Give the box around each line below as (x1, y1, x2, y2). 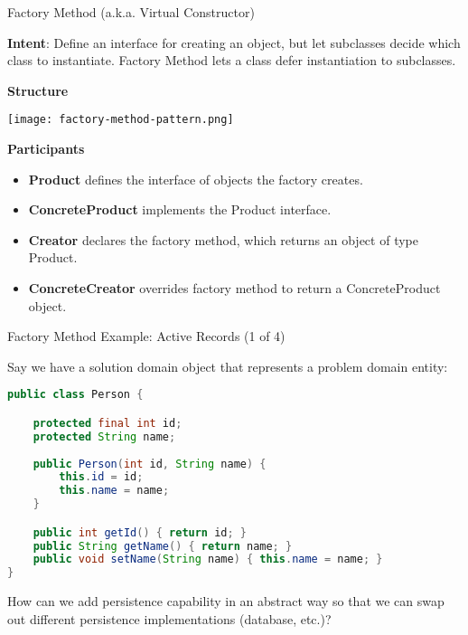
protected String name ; (33, 430, 176, 443)
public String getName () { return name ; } (33, 539, 293, 553)
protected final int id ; (33, 416, 183, 430)
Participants (7, 139, 85, 158)
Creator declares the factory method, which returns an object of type (28, 230, 418, 249)
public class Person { (7, 388, 144, 402)
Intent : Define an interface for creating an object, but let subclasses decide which (7, 33, 461, 52)
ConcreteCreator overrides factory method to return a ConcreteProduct (28, 279, 441, 297)
